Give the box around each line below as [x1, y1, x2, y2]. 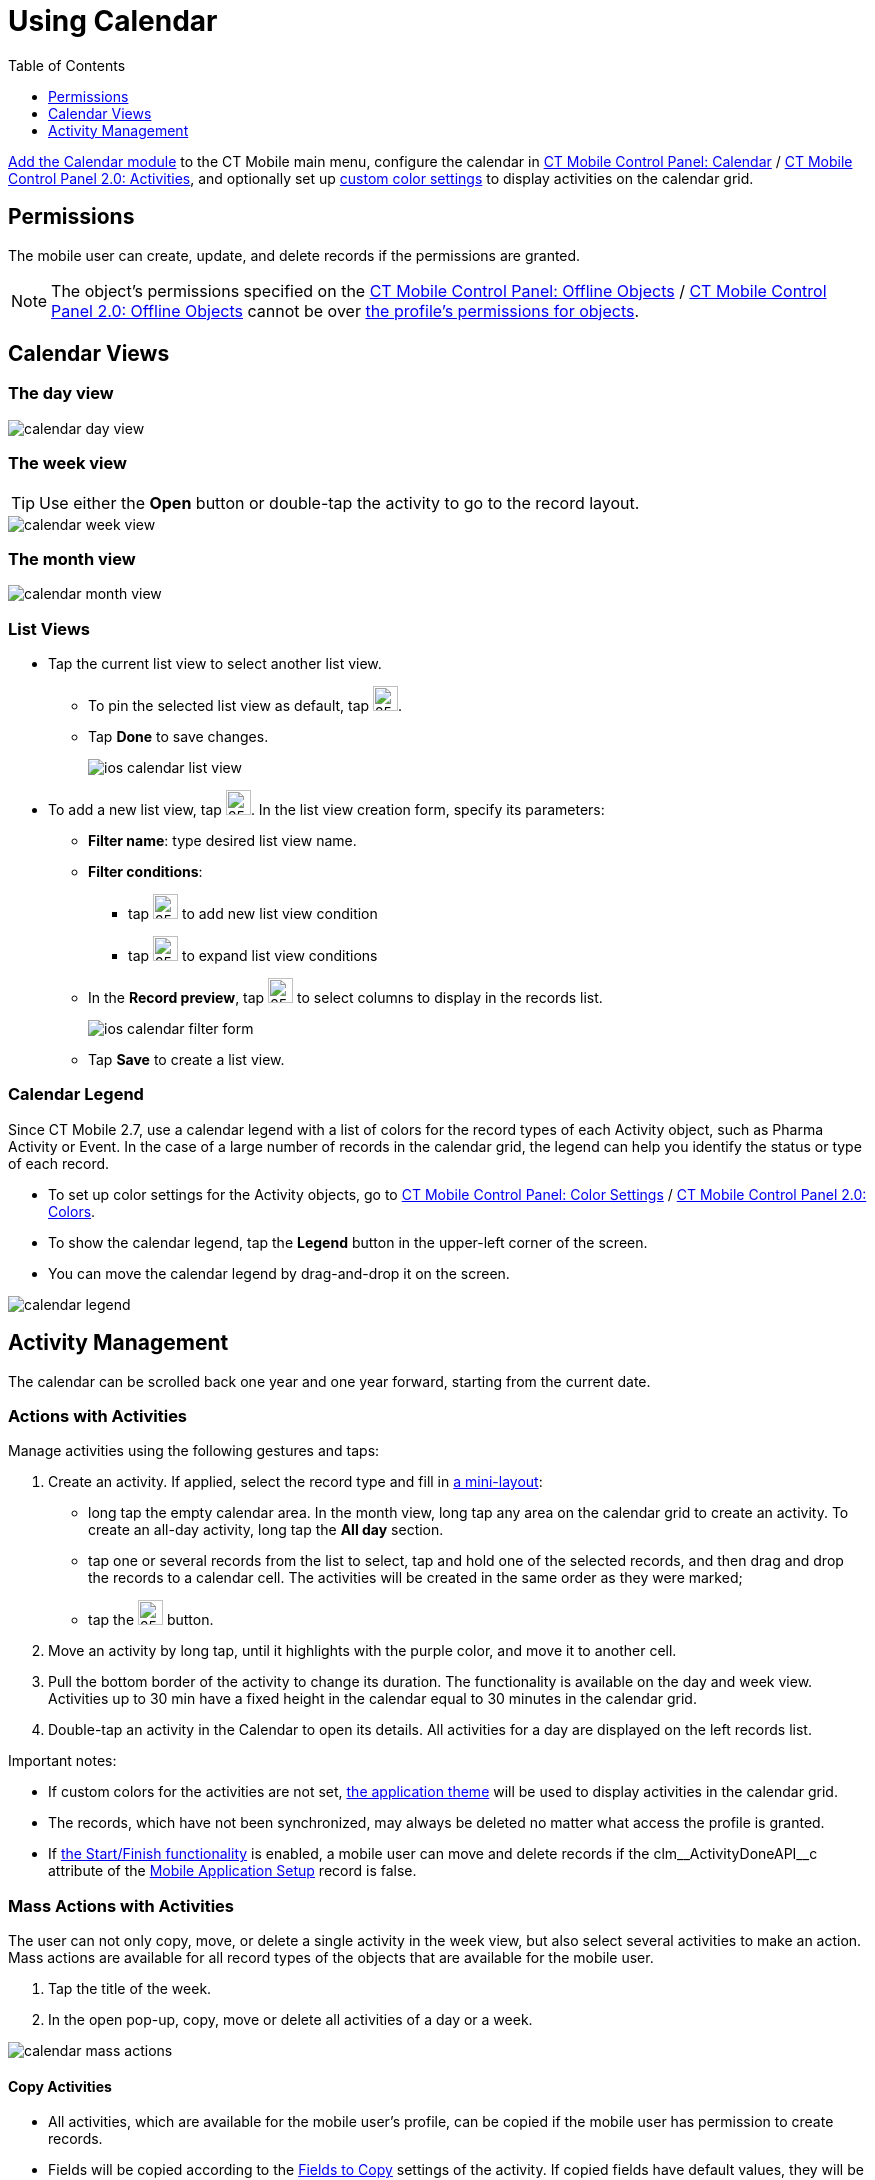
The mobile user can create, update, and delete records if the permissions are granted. [8, 246, 581, 264]
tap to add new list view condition [128, 905, 378, 923]
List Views [8, 618, 90, 639]
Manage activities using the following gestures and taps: [8, 1442, 380, 1460]
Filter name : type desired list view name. [88, 832, 357, 850]
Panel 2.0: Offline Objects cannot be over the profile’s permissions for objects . [51, 300, 640, 321]
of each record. [8, 1154, 110, 1172]
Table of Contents [8, 56, 126, 74]
